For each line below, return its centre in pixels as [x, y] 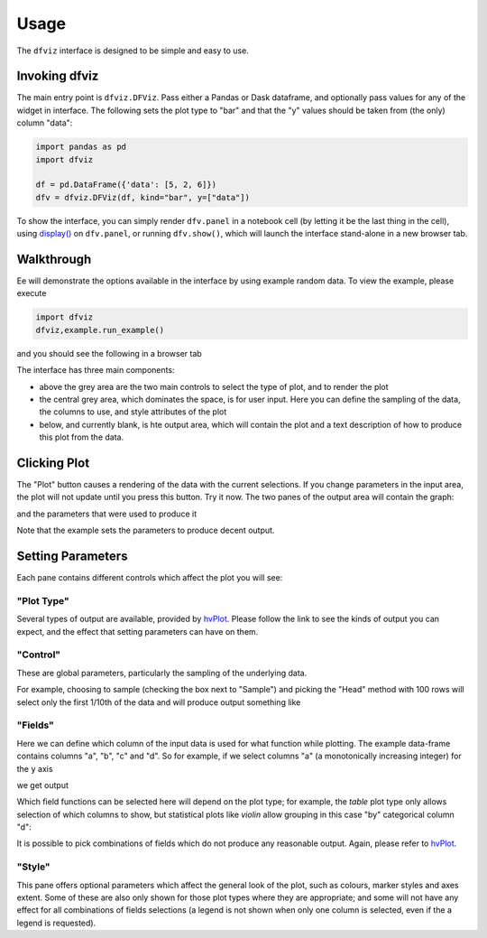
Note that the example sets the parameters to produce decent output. [146, 530]
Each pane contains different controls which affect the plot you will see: [150, 578]
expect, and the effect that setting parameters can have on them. [138, 631]
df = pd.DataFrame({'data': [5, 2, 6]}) [126, 185]
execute [32, 293]
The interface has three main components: [96, 370]
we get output [43, 785]
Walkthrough [54, 259]
